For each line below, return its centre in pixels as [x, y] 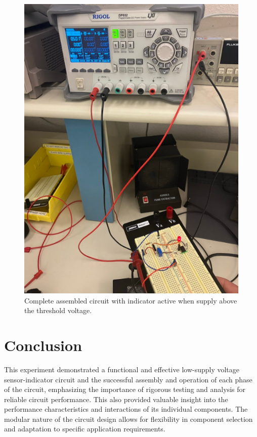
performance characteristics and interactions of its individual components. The [126, 409]
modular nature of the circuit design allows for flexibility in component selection [128, 419]
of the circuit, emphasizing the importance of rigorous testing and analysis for [125, 389]
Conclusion [43, 345]
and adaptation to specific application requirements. [85, 429]
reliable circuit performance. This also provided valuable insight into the [116, 399]
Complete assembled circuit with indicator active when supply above [131, 300]
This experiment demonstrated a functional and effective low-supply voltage [122, 369]
